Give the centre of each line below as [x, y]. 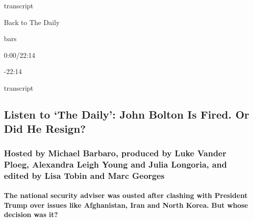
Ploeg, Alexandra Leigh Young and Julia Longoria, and [115, 164]
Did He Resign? [45, 129]
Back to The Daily [32, 22]
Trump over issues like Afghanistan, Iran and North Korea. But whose [126, 205]
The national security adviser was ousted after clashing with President [126, 195]
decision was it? [31, 214]
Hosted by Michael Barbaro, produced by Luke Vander [115, 153]
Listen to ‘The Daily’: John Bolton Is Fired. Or [127, 114]
